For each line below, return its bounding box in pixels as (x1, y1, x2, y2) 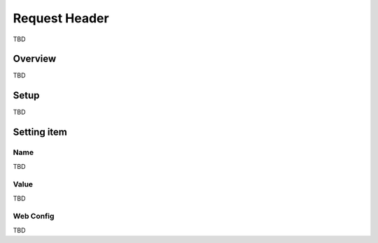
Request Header (13, 10, 109, 26)
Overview (13, 53, 57, 65)
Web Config (13, 212, 55, 221)
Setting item (13, 126, 68, 138)
